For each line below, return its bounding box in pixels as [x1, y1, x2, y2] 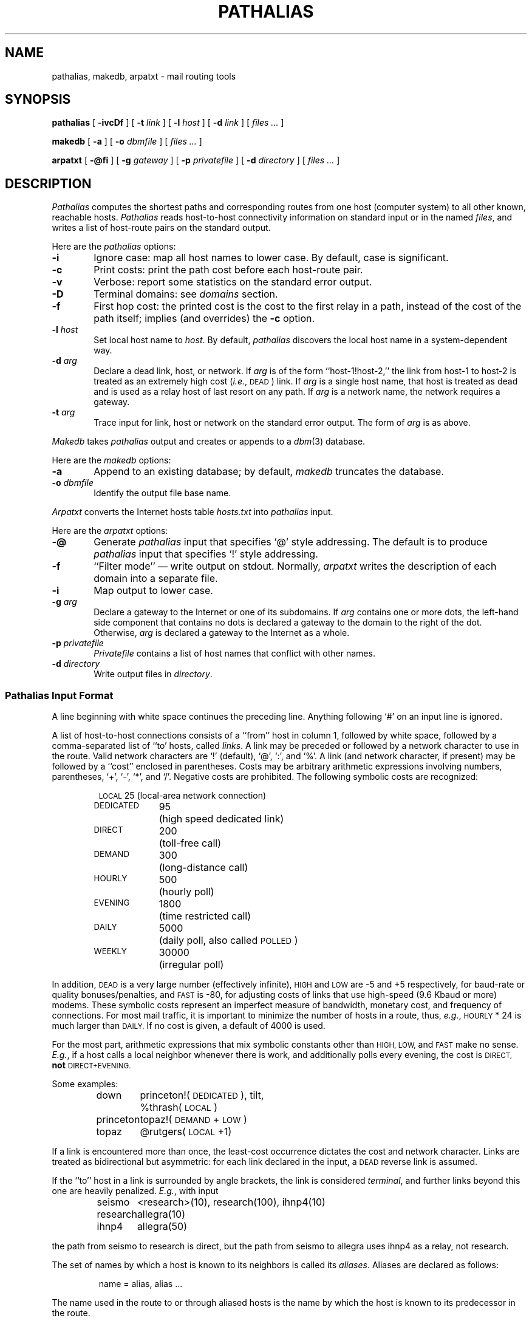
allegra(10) [137, 1208, 186, 1221]
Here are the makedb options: [52, 455, 171, 466]
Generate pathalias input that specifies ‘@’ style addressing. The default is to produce [94, 536, 488, 548]
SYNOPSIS [5, 92, 71, 108]
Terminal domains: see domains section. [94, 288, 278, 301]
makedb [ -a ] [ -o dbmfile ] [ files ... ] [52, 136, 202, 147]
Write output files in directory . [94, 669, 213, 680]
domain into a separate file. [94, 572, 218, 585]
